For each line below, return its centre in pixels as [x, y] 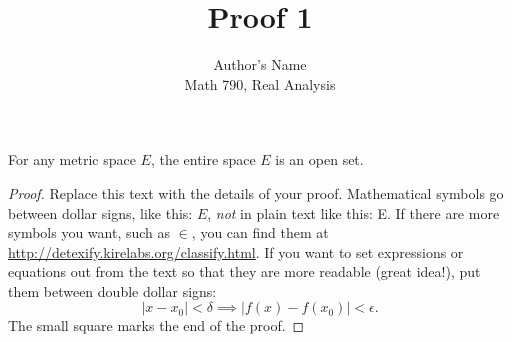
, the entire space [203, 159]
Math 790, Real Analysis [260, 83]
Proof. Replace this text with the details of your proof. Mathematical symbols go [256, 192]
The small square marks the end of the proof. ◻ [156, 325]
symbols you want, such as [89, 232]
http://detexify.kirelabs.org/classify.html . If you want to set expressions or [236, 251]
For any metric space [72, 159]
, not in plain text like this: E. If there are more [353, 212]
